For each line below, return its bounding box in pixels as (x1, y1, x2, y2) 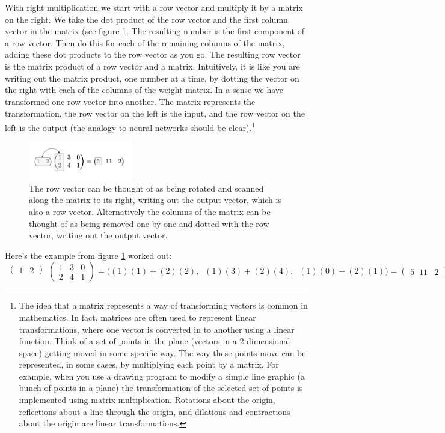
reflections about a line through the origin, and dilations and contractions (19, 405, 290, 417)
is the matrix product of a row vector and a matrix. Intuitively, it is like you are (5, 59, 300, 72)
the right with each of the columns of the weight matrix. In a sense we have (5, 83, 284, 96)
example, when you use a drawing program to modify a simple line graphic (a (19, 369, 305, 382)
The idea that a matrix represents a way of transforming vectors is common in (19, 299, 308, 312)
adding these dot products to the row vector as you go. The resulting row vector (5, 48, 301, 61)
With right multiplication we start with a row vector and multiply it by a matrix (5, 1, 303, 13)
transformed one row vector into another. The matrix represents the (5, 95, 256, 107)
